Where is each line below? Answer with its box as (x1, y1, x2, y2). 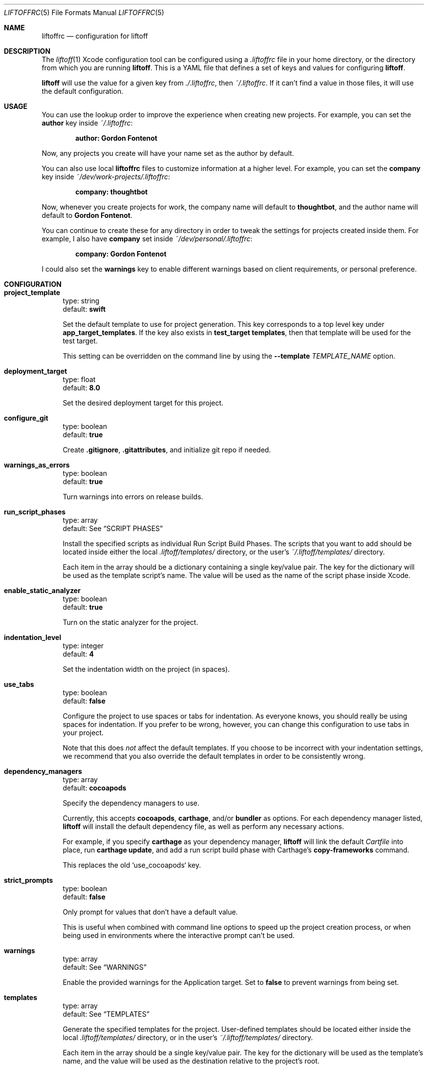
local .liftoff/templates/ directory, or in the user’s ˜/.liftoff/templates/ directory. (63, 1033, 313, 1042)
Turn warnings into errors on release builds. (63, 492, 203, 501)
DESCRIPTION (4, 47, 51, 55)
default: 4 (63, 650, 94, 658)
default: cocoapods (63, 784, 127, 792)
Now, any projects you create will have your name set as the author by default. (42, 149, 294, 157)
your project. (63, 728, 104, 737)
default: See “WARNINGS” (63, 963, 147, 971)
